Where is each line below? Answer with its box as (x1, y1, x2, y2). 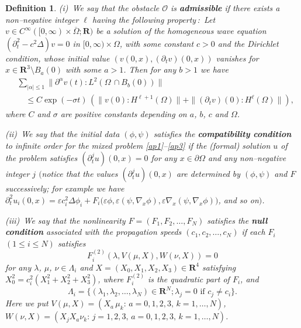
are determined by (176, 168, 241, 180)
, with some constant (119, 37, 194, 49)
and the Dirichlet (217, 37, 279, 49)
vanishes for (216, 52, 259, 64)
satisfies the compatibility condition (153, 127, 292, 139)
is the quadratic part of (147, 272, 230, 285)
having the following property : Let (92, 13, 216, 25)
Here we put (5, 297, 49, 309)
